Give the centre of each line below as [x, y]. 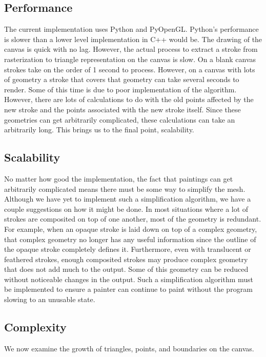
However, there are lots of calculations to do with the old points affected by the [129, 99]
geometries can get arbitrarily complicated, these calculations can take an [120, 119]
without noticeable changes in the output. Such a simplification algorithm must [129, 279]
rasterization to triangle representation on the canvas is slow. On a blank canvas [130, 59]
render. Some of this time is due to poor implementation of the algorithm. [120, 89]
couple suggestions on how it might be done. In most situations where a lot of [126, 209]
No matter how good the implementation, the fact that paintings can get [119, 178]
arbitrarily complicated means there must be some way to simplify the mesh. [125, 189]
